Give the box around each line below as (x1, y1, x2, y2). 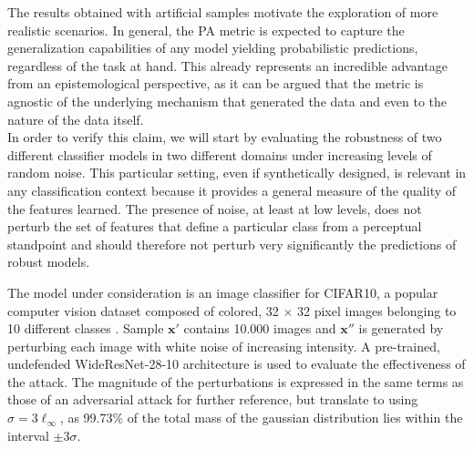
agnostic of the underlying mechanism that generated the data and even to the (7, 91, 448, 110)
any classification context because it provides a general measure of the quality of (7, 180, 457, 199)
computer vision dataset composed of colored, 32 (7, 301, 279, 320)
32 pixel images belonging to (297, 301, 457, 320)
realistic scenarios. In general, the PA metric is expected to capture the (7, 20, 405, 39)
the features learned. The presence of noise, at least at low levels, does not (7, 199, 422, 218)
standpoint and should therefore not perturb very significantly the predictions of (7, 234, 457, 253)
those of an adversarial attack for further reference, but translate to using (7, 390, 418, 409)
